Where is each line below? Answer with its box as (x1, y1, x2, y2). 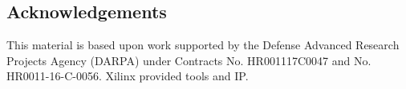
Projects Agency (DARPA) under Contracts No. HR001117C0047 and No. (6, 52, 371, 68)
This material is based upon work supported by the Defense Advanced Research (6, 37, 400, 53)
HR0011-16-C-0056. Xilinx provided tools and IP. (6, 68, 249, 84)
